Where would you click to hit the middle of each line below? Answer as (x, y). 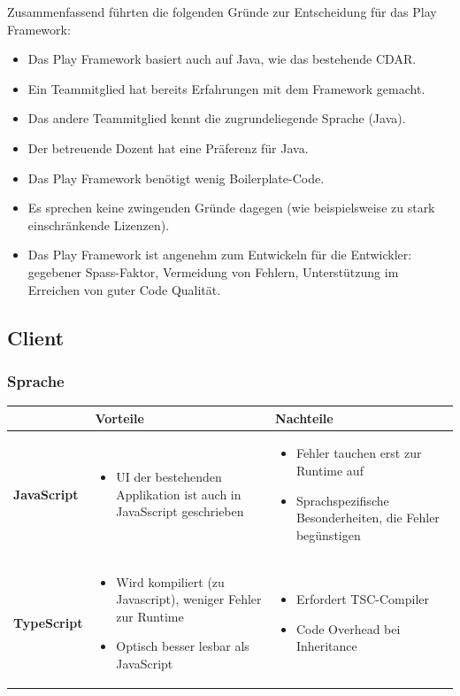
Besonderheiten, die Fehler (368, 518)
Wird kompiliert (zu (170, 581)
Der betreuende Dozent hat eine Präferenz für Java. (168, 147)
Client (36, 337)
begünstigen (328, 534)
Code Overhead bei (348, 628)
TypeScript (48, 622)
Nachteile (304, 418)
